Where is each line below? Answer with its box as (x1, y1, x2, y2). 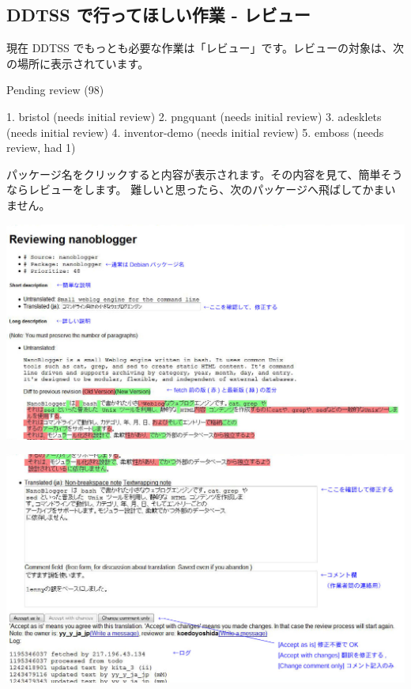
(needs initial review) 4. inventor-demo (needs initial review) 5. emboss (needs (6, 123, 384, 140)
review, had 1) (6, 139, 76, 156)
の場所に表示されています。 (6, 55, 149, 71)
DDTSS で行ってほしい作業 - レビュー (6, 2, 311, 27)
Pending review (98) (6, 81, 104, 98)
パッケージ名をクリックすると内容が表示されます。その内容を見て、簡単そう (6, 165, 403, 182)
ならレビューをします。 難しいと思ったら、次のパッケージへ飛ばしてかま (6, 181, 385, 198)
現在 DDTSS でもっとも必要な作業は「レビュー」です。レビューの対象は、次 (6, 40, 404, 56)
